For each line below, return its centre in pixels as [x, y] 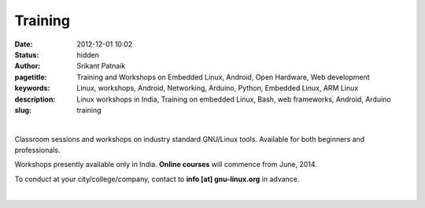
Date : [24, 44]
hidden [88, 54]
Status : [27, 54]
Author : [28, 66]
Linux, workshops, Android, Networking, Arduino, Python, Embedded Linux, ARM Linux [218, 88]
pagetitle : [31, 77]
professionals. [37, 150]
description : [35, 99]
